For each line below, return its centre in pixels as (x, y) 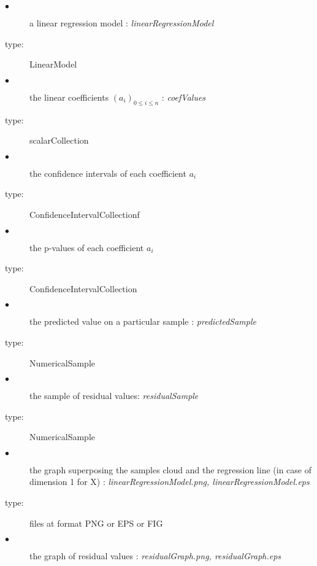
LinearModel (53, 64)
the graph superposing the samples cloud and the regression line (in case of (170, 469)
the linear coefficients (69, 97)
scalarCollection (59, 140)
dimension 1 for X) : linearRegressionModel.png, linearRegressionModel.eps (170, 482)
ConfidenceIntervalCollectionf (85, 214)
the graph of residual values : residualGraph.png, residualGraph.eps (155, 556)
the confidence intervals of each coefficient (108, 173)
